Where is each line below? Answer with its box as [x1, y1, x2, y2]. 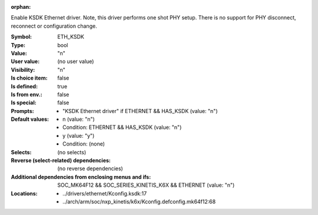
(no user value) [57, 58, 94, 65]
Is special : [11, 99, 37, 106]
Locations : [11, 190, 38, 197]
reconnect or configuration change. [11, 22, 97, 29]
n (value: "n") [62, 115, 95, 123]
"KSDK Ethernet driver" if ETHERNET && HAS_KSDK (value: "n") [62, 107, 218, 114]
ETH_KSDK [57, 33, 85, 41]
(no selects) [57, 148, 87, 156]
